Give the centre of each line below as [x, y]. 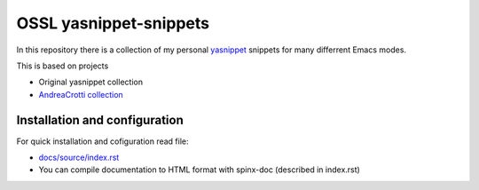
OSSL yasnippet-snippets [113, 23]
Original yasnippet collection [91, 82]
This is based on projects [63, 66]
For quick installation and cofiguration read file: [102, 141]
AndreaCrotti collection [81, 94]
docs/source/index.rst [79, 158]
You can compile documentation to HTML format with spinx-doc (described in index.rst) [200, 170]
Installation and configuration [100, 120]
